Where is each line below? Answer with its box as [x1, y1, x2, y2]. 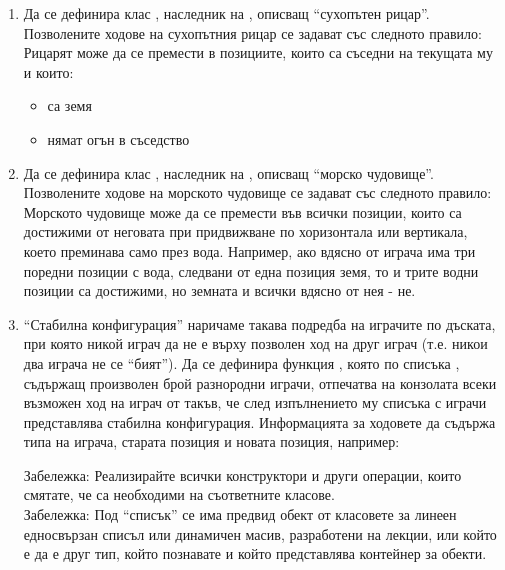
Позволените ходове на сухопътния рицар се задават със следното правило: [23, 22, 482, 43]
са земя [47, 95, 92, 116]
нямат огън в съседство [47, 128, 190, 149]
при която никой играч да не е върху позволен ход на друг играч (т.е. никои [23, 333, 488, 354]
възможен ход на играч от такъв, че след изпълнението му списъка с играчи [23, 392, 487, 413]
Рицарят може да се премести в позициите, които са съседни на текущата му [23, 42, 493, 63]
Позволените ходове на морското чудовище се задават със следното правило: [23, 182, 492, 203]
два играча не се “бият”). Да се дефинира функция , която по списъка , [23, 352, 460, 373]
